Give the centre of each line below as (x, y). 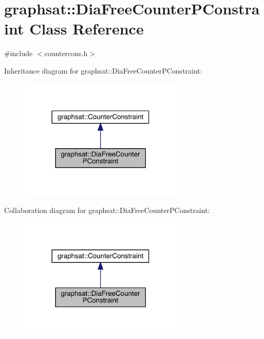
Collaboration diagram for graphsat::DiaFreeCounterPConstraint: (107, 210)
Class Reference (87, 29)
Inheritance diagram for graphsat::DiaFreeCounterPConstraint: (103, 70)
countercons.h (66, 53)
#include (18, 53)
